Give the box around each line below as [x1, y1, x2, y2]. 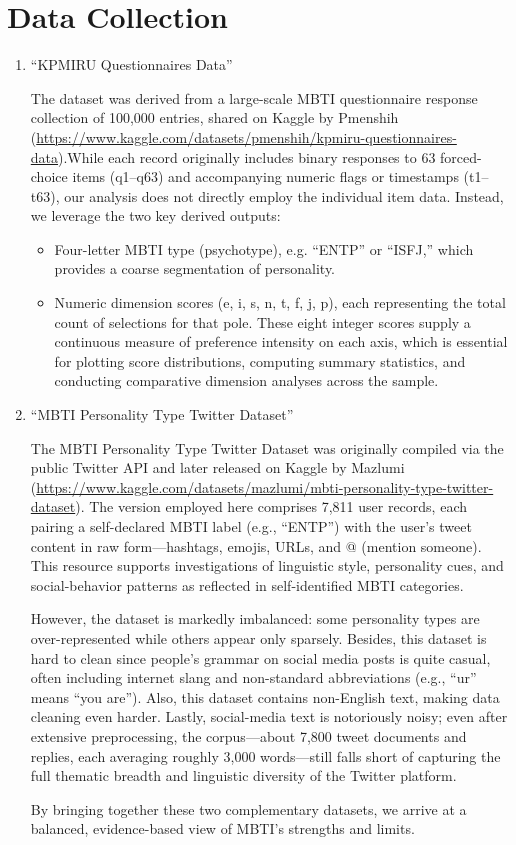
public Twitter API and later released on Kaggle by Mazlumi [30, 457, 405, 478]
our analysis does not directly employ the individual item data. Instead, [64, 185, 504, 206]
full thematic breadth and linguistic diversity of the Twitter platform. [30, 765, 457, 786]
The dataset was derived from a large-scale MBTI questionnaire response [30, 87, 478, 108]
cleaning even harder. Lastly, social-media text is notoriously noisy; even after [30, 706, 508, 727]
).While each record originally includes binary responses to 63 [58, 146, 436, 167]
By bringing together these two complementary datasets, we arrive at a [30, 798, 467, 819]
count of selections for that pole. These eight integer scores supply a [54, 311, 471, 332]
